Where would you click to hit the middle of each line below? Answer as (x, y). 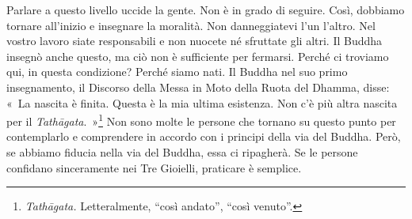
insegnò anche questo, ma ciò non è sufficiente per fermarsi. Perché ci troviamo (198, 56)
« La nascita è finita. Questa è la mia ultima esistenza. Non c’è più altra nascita (202, 102)
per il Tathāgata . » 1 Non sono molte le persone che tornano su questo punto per (201, 120)
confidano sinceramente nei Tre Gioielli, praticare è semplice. (154, 167)
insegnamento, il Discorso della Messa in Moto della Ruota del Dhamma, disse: (198, 87)
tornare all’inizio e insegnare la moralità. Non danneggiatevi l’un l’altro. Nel (191, 25)
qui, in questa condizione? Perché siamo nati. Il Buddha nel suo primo (177, 72)
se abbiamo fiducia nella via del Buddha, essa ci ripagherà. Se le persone (182, 152)
